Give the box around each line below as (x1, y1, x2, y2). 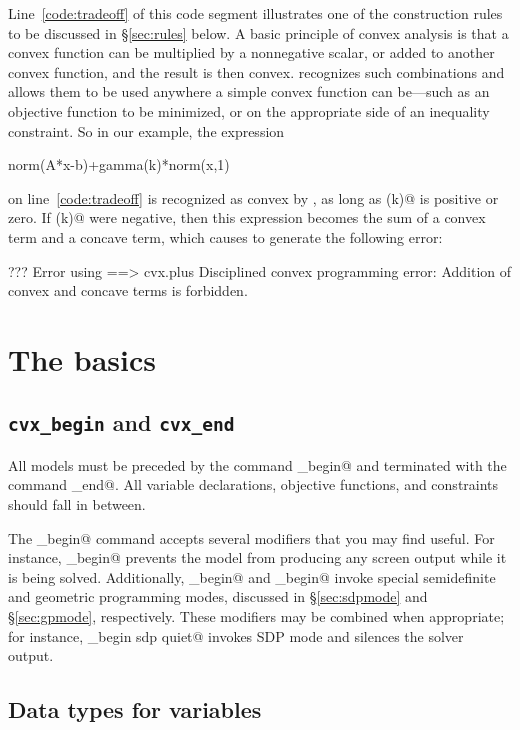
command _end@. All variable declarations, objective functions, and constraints (8, 474, 499, 495)
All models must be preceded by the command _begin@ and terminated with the (8, 454, 507, 475)
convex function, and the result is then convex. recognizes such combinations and (8, 61, 505, 82)
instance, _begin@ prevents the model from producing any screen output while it (8, 547, 507, 568)
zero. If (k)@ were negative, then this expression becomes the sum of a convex (8, 207, 486, 228)
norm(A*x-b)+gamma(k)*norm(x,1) (8, 154, 230, 175)
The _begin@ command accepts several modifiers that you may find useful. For (8, 527, 495, 548)
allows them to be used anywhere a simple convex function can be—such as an (8, 81, 490, 102)
